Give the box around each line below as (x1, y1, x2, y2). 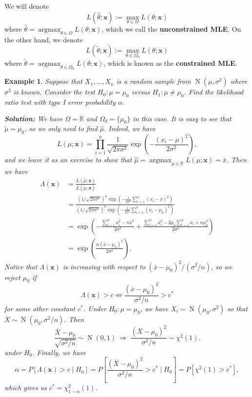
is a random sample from (116, 76, 191, 86)
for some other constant (4, 303, 76, 313)
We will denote (4, 1, 49, 11)
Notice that (4, 261, 38, 271)
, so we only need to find (24, 123, 97, 133)
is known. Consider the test (13, 87, 95, 97)
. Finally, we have (32, 347, 86, 357)
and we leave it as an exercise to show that (4, 154, 132, 165)
